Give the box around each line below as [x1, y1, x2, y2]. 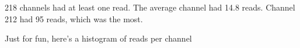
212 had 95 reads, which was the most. [5, 12, 143, 25]
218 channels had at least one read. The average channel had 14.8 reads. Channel [5, 1, 295, 13]
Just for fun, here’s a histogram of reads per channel [5, 32, 192, 44]
